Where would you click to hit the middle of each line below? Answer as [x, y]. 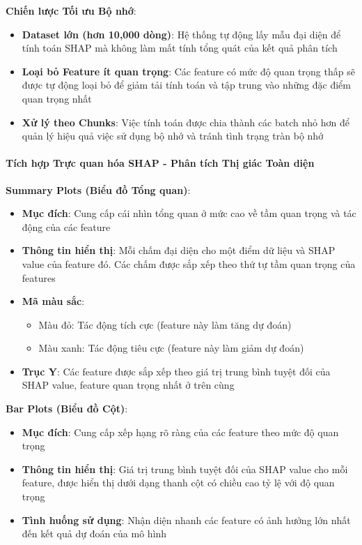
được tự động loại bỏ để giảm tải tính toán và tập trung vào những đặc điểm [186, 85]
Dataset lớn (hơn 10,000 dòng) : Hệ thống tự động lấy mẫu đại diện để [181, 34]
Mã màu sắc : [53, 301]
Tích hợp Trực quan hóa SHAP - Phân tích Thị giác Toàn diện [160, 163]
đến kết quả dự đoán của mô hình [94, 533]
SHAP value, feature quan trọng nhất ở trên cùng [128, 385]
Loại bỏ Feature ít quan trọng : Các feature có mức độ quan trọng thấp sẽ [188, 71]
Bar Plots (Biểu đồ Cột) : [67, 409]
